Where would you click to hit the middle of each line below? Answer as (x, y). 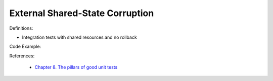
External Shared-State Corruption (82, 13)
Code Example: (25, 47)
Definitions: (21, 28)
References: (22, 56)
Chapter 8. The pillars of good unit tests (76, 67)
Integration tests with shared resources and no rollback (80, 37)
